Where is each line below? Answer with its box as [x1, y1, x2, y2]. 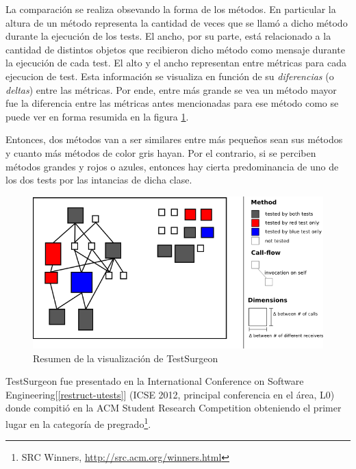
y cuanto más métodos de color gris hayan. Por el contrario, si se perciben [5, 145, 316, 160]
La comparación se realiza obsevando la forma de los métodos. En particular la [5, 2, 336, 16]
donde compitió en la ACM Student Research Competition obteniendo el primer [5, 401, 342, 415]
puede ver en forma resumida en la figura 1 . [5, 109, 189, 123]
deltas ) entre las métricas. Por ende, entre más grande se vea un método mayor [5, 82, 337, 97]
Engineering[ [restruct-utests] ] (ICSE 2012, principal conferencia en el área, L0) [5, 387, 335, 401]
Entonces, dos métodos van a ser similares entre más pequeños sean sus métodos [5, 132, 343, 147]
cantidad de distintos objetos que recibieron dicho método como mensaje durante [5, 42, 345, 56]
